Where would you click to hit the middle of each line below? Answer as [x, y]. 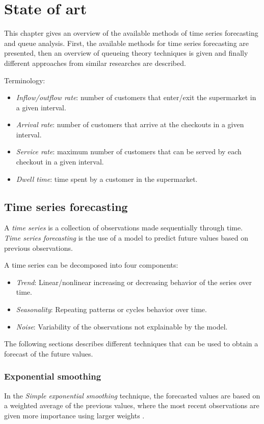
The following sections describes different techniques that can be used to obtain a [131, 344]
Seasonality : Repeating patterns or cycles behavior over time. [111, 309]
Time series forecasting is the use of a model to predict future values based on [126, 238]
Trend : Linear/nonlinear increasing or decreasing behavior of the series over [134, 282]
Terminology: [25, 80]
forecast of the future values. [49, 353]
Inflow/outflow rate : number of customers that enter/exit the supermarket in [136, 97]
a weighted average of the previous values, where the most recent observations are [132, 405]
